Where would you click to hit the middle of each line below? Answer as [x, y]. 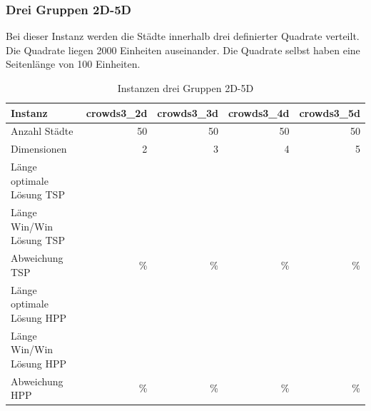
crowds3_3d [188, 112]
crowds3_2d [117, 112]
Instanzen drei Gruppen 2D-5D [185, 88]
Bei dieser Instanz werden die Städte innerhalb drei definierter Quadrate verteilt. [183, 36]
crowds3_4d [259, 112]
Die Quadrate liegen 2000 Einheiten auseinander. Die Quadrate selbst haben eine [183, 50]
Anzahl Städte [42, 131]
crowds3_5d [330, 112]
